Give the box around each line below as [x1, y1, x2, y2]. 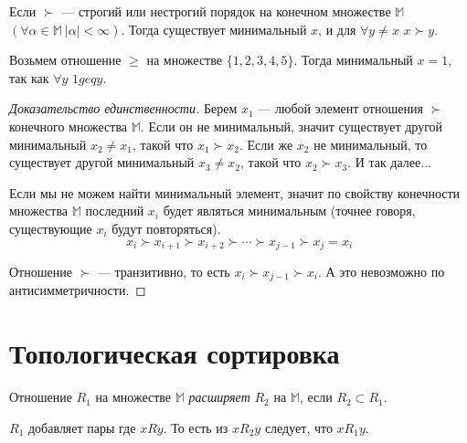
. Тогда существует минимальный [121, 19, 307, 38]
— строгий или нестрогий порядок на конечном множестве [61, 2, 391, 20]
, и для [318, 19, 356, 38]
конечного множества [9, 116, 128, 135]
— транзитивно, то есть [97, 261, 230, 280]
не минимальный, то [313, 134, 428, 153]
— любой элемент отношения [258, 99, 423, 118]
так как [9, 68, 49, 87]
